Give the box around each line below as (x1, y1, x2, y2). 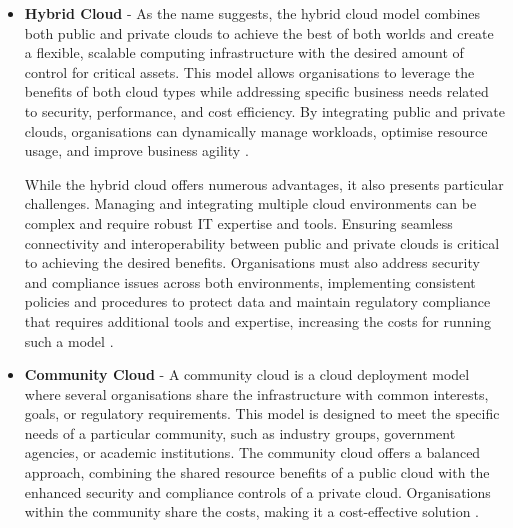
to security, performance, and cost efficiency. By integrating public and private (24, 100, 505, 121)
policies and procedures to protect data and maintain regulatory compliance (24, 291, 491, 312)
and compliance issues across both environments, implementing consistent (24, 271, 476, 292)
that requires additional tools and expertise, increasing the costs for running (24, 310, 492, 331)
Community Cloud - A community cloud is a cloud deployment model (24, 364, 470, 385)
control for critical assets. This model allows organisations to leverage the (24, 61, 475, 82)
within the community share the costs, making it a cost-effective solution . (24, 501, 480, 522)
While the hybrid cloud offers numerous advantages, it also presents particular (24, 173, 504, 194)
